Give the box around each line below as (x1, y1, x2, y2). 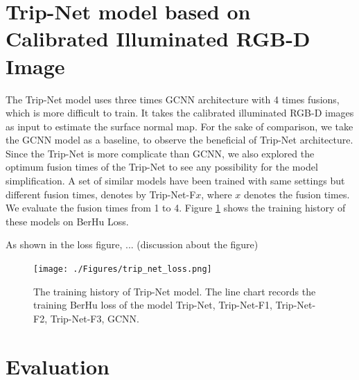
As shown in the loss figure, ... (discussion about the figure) (6, 237, 259, 252)
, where (201, 187, 232, 201)
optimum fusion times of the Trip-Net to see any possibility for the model (6, 159, 318, 174)
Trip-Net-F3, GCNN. (50, 311, 139, 325)
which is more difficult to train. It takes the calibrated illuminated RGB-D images (6, 105, 354, 120)
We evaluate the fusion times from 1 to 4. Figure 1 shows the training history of (6, 200, 346, 215)
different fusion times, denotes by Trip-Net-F (6, 187, 196, 201)
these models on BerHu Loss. (6, 214, 129, 228)
